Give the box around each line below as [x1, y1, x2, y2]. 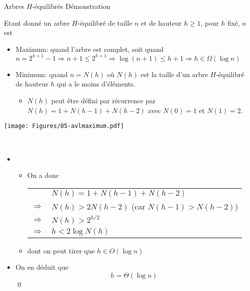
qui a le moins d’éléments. [57, 79, 136, 89]
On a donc [27, 170, 59, 180]
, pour [200, 17, 219, 28]
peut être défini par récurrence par [51, 95, 156, 106]
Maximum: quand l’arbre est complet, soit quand [15, 43, 164, 54]
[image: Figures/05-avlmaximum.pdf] [4, 123, 124, 130]
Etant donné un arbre [4, 17, 70, 28]
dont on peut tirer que [27, 245, 95, 255]
